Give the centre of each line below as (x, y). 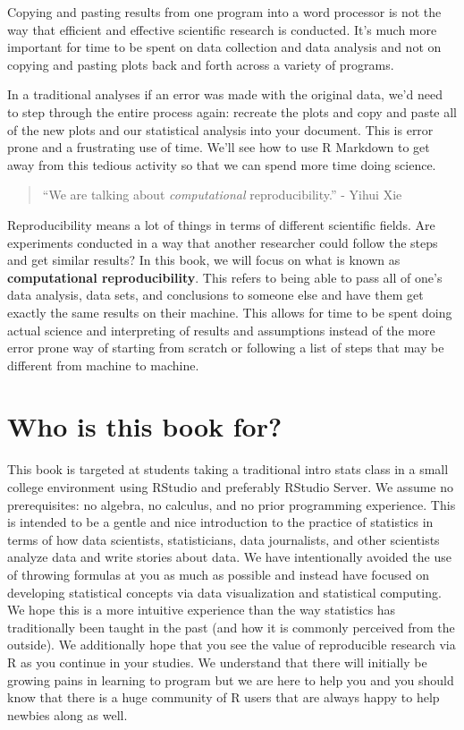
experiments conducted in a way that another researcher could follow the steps (223, 242)
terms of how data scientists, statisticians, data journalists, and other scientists (224, 539)
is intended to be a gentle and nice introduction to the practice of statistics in (220, 522)
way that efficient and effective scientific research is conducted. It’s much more (222, 29)
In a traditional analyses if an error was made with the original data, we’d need (225, 94)
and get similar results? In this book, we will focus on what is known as (204, 260)
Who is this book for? (145, 426)
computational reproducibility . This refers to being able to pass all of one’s (225, 277)
